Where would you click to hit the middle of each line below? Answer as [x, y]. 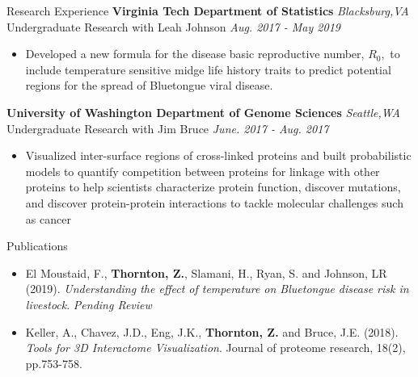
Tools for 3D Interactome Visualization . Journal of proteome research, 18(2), [215, 348]
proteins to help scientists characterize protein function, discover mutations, [213, 187]
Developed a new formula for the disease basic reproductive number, [195, 54]
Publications [37, 246]
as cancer [48, 218]
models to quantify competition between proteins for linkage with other [203, 171]
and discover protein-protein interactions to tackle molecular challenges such [214, 202]
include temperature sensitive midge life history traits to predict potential [208, 69]
